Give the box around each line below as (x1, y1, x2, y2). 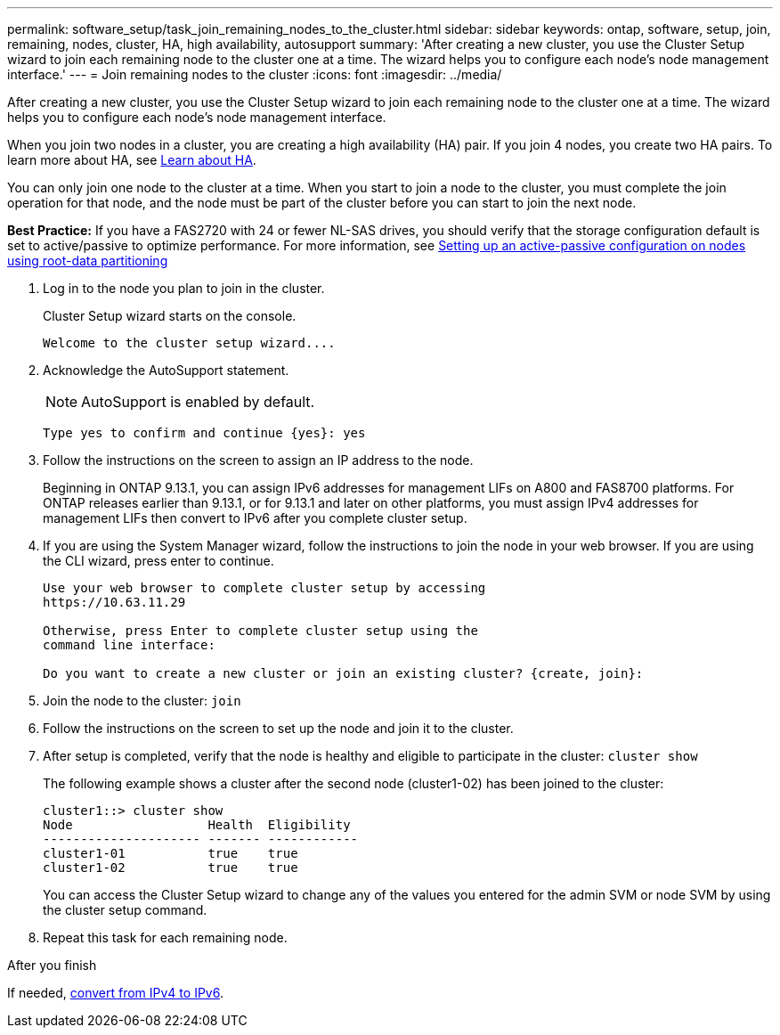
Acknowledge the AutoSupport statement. (43, 363, 289, 378)
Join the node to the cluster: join (43, 693, 241, 708)
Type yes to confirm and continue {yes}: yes (43, 426, 366, 440)
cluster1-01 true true (43, 846, 298, 860)
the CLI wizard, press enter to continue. (43, 553, 274, 568)
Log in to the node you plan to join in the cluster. (43, 281, 325, 296)
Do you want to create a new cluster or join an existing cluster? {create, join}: (43, 666, 644, 680)
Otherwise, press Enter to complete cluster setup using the (43, 623, 478, 638)
